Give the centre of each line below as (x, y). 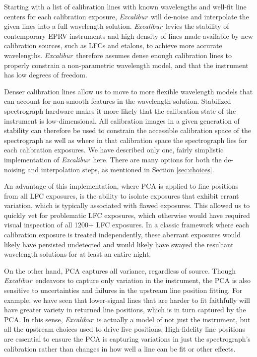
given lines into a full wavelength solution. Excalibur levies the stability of (117, 26)
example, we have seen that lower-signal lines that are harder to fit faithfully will (127, 300)
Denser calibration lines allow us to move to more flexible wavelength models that (128, 91)
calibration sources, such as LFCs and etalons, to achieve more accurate (113, 45)
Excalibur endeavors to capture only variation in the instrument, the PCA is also (128, 280)
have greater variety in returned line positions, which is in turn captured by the (125, 310)
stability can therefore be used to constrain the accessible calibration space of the (128, 130)
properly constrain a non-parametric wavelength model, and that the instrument (126, 65)
